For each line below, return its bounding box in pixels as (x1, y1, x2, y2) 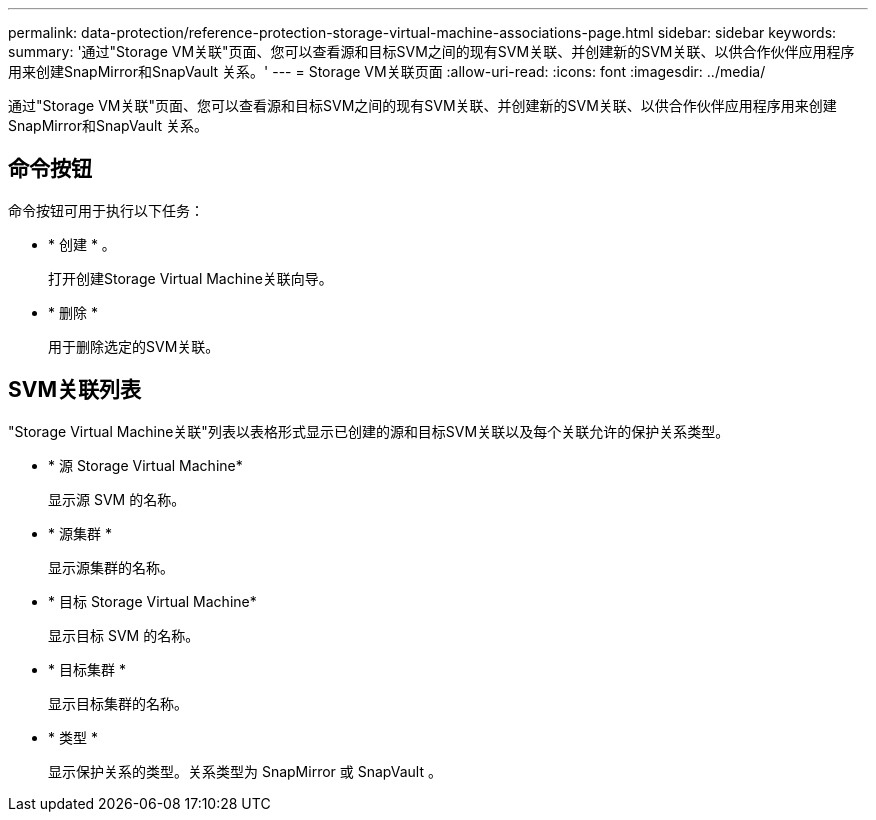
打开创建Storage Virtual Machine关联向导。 (48, 269, 333, 287)
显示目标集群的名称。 (48, 694, 188, 712)
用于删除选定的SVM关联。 (48, 337, 220, 355)
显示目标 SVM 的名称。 (48, 626, 200, 644)
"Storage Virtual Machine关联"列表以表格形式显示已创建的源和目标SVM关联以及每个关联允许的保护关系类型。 (8, 422, 730, 440)
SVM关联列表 (8, 377, 141, 403)
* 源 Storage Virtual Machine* (48, 456, 243, 474)
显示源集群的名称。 (48, 558, 174, 576)
